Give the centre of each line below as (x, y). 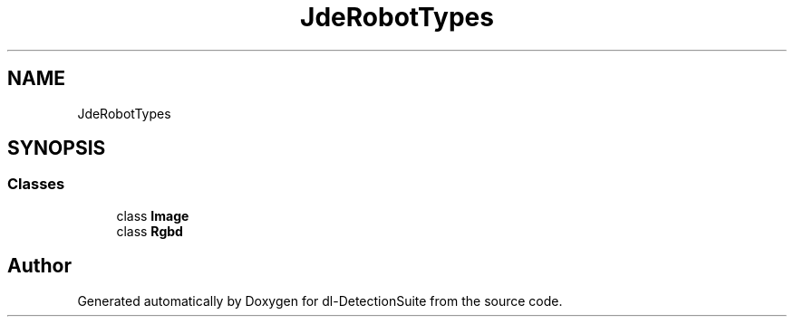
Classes (36, 184)
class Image (153, 215)
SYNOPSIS (57, 148)
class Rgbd (150, 231)
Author (39, 266)
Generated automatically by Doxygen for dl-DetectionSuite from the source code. (320, 300)
